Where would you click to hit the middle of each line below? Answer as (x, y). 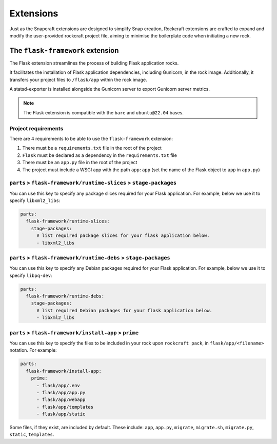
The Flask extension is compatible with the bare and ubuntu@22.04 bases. (104, 112)
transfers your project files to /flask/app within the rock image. (78, 79)
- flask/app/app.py (61, 392)
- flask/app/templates (65, 407)
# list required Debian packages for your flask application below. (125, 310)
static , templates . (32, 435)
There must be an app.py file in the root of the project (80, 163)
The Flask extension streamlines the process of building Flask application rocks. (94, 63)
